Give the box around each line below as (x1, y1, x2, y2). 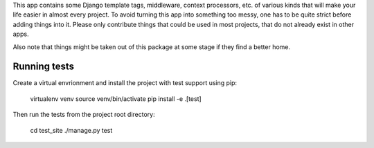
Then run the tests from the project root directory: (12, 111, 155, 119)
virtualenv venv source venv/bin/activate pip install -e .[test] (30, 94, 202, 103)
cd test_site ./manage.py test (30, 126, 113, 134)
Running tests (12, 61, 75, 73)
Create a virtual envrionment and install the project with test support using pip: (12, 79, 238, 87)
